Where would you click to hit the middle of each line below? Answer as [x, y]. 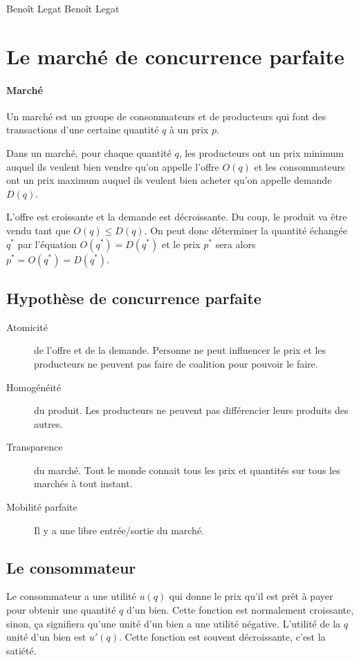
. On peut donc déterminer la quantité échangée [246, 230]
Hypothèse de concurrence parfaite [134, 298]
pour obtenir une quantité [61, 610]
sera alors [236, 244]
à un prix [189, 130]
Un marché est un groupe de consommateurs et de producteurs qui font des [166, 116]
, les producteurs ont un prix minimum [261, 152]
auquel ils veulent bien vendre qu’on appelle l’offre [113, 166]
